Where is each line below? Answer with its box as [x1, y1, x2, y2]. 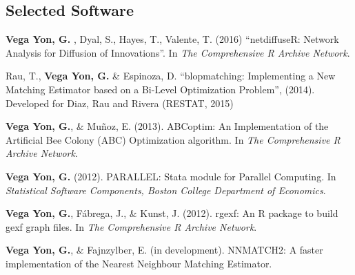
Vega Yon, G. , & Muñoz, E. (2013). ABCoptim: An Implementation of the [6, 119, 329, 133]
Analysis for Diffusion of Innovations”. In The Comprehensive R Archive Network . [6, 45, 350, 59]
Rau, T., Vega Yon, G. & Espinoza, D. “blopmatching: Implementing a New [6, 68, 336, 83]
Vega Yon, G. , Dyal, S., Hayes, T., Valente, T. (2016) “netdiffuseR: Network [6, 32, 339, 46]
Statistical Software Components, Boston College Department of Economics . [6, 182, 326, 197]
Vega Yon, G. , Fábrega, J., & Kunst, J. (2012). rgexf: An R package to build [6, 206, 338, 220]
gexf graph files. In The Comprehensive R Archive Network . [6, 219, 257, 234]
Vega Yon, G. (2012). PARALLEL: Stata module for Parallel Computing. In [6, 169, 336, 183]
